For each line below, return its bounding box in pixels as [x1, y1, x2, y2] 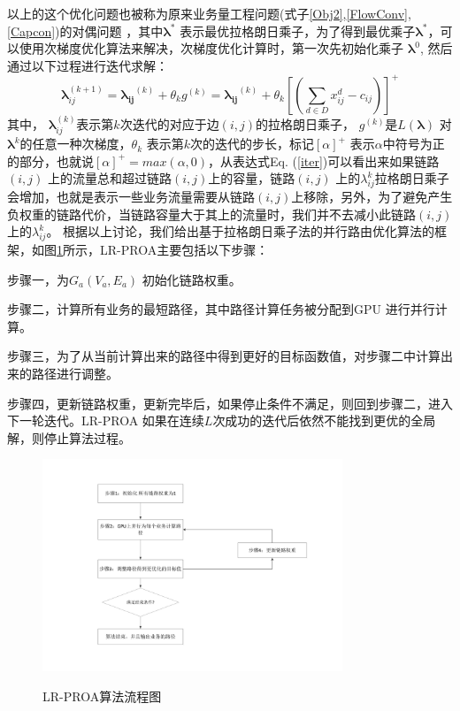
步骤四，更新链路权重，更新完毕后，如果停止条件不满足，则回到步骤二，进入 [7, 394, 453, 412]
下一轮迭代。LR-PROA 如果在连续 [7, 411, 204, 430]
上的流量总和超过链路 [47, 169, 172, 187]
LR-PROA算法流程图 [42, 686, 162, 705]
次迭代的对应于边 [119, 114, 219, 133]
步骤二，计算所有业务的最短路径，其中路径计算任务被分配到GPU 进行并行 [7, 300, 435, 318]
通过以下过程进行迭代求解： [7, 56, 168, 74]
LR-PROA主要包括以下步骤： [99, 241, 269, 259]
